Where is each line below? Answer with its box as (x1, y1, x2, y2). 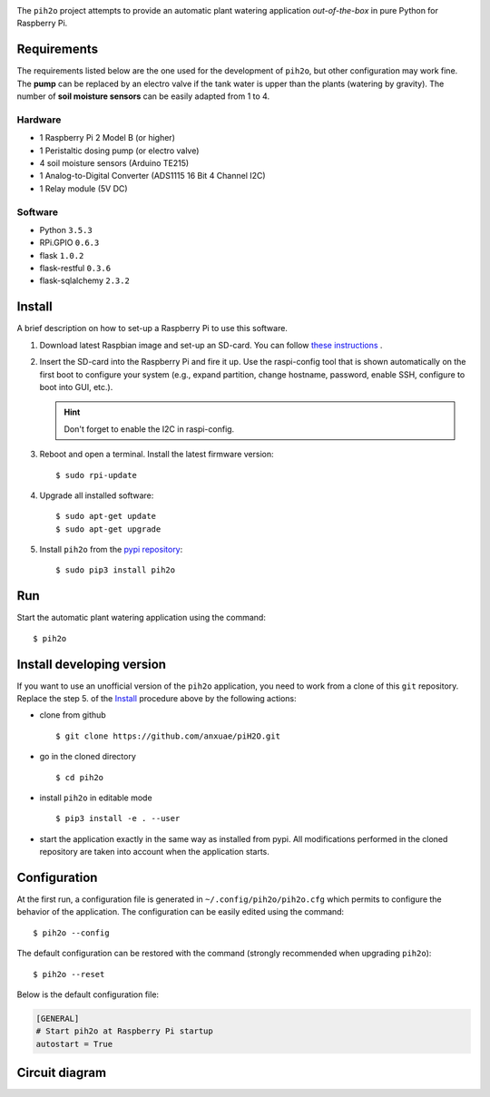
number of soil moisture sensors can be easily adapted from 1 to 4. (16, 91, 270, 102)
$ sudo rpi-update (55, 470, 138, 480)
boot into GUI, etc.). (39, 381, 113, 392)
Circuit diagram (16, 1065, 107, 1081)
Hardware (16, 113, 62, 126)
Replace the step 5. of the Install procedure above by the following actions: (16, 693, 297, 704)
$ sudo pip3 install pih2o (55, 565, 176, 575)
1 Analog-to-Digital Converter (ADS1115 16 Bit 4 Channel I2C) (39, 171, 267, 181)
